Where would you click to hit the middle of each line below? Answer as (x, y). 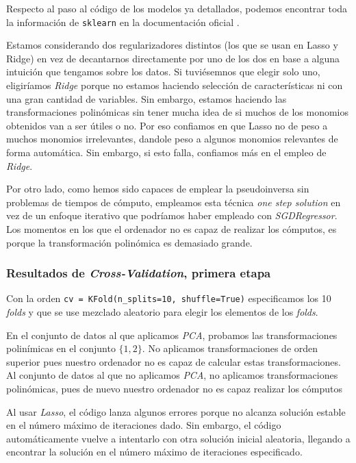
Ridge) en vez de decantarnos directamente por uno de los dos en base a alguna (173, 58)
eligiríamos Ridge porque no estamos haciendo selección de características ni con (175, 85)
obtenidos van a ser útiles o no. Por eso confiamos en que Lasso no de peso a (167, 125)
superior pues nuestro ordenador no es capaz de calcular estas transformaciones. (174, 361)
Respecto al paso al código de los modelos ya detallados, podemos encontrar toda (177, 8)
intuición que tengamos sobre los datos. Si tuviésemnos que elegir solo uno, (163, 72)
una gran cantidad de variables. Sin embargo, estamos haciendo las (147, 98)
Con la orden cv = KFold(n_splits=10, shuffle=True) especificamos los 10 (169, 298)
